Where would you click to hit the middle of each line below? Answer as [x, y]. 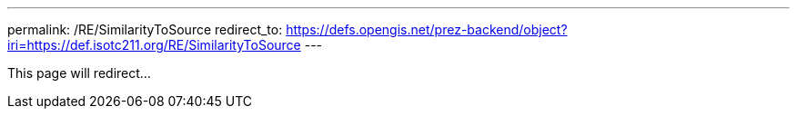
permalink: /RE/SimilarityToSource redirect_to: [145, 29]
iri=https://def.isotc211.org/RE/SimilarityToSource [154, 45]
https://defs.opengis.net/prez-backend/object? [427, 29]
